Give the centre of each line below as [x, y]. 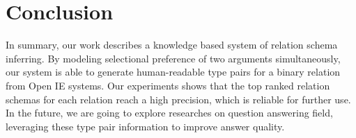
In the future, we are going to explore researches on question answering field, [169, 113]
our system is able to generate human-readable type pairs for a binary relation [173, 72]
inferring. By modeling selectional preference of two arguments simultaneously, [173, 58]
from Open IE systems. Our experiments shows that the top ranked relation [168, 85]
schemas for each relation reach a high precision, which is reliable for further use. [178, 99]
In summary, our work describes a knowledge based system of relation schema [172, 45]
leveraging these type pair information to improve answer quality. [145, 126]
